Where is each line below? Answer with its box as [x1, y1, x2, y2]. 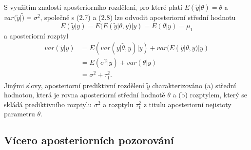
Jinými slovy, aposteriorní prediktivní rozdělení [4, 80, 144, 90]
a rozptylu [103, 99, 134, 109]
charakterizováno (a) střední [152, 80, 236, 90]
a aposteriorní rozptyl [4, 30, 69, 40]
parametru [4, 109, 35, 119]
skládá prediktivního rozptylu [4, 99, 92, 109]
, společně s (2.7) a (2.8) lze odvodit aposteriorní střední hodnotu [40, 12, 236, 22]
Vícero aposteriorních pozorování [4, 132, 174, 148]
